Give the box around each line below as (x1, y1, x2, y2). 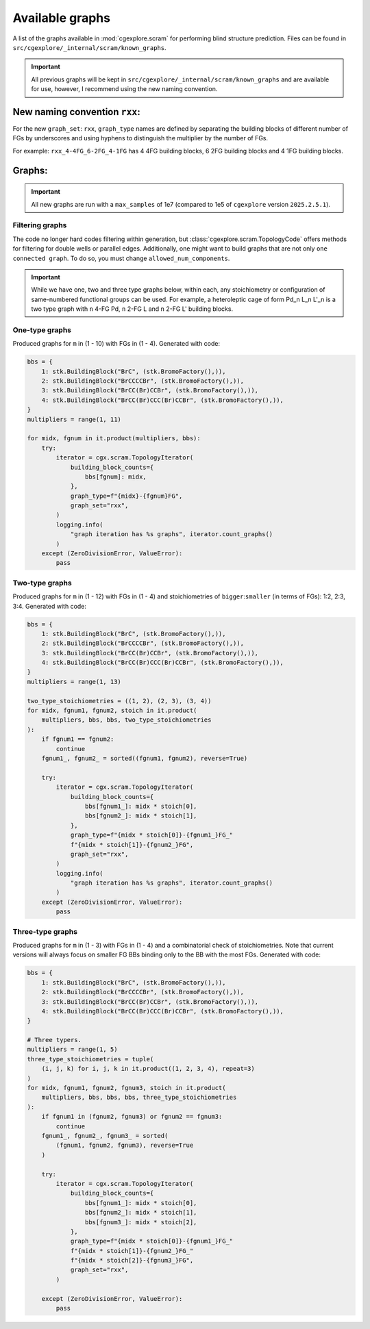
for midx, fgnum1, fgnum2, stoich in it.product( (27, 707, 197, 715)
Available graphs (12, 10, 111, 25)
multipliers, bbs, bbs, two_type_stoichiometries (41, 716, 212, 724)
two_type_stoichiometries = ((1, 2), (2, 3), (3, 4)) (27, 697, 212, 705)
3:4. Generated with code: (12, 602, 87, 610)
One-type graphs (12, 325, 72, 335)
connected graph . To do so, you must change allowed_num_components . (12, 254, 230, 262)
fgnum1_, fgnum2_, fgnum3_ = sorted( (41, 1132, 169, 1139)
